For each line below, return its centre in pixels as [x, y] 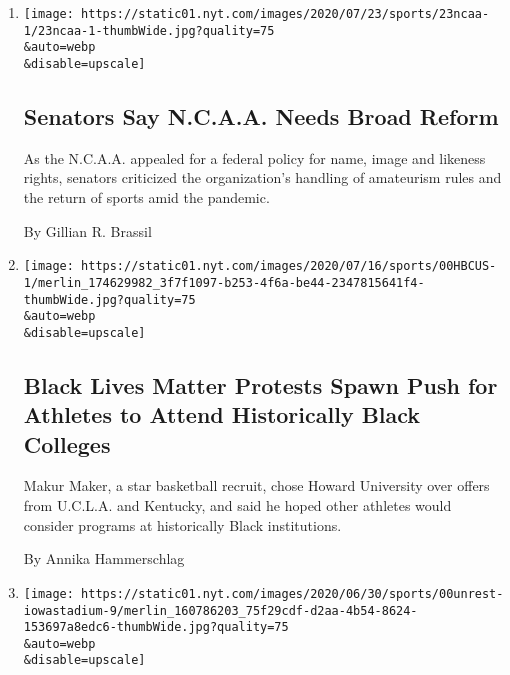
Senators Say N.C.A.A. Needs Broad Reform [261, 116]
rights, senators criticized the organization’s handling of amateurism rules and [262, 177]
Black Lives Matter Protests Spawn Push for [260, 384]
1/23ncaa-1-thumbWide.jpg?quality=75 [149, 30]
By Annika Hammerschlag [104, 558]
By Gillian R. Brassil [87, 230]
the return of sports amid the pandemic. [146, 197]
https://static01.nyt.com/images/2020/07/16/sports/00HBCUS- [289, 266]
